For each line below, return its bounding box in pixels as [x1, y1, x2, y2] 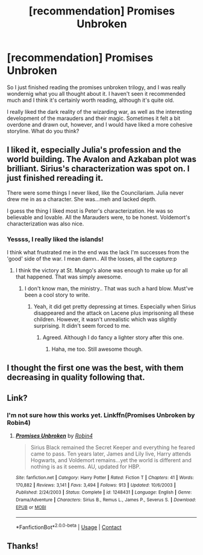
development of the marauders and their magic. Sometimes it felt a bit [7, 114, 181, 122]
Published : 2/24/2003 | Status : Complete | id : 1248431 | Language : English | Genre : [15, 489, 192, 495]
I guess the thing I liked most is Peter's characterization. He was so [7, 207, 173, 215]
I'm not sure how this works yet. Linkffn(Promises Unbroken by [7, 411, 195, 419]
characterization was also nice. [7, 220, 84, 227]
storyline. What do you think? [7, 127, 80, 134]
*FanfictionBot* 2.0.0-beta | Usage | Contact [15, 522, 122, 531]
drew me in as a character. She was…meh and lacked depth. [7, 195, 157, 202]
